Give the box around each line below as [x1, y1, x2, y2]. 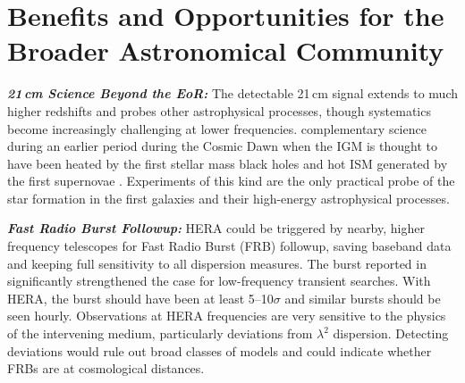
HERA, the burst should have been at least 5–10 [7, 288, 274, 307]
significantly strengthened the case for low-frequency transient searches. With [7, 271, 431, 290]
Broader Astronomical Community [7, 32, 444, 69]
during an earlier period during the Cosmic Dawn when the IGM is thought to [7, 137, 437, 155]
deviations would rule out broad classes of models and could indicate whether [7, 341, 432, 360]
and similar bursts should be [284, 288, 441, 307]
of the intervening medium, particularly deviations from [7, 324, 313, 343]
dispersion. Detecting [333, 324, 449, 343]
